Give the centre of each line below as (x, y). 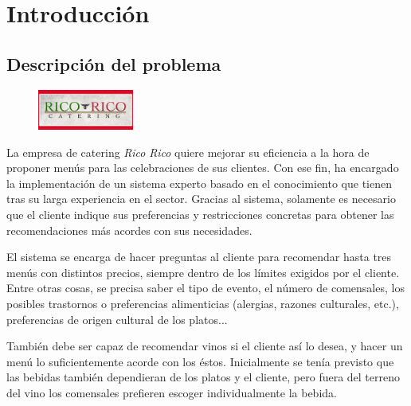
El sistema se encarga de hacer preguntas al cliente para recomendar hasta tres (199, 257)
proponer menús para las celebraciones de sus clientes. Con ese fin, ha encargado (203, 168)
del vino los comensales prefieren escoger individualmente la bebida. (172, 392)
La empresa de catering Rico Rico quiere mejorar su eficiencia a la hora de (188, 152)
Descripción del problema (114, 63)
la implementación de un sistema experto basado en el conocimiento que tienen (200, 183)
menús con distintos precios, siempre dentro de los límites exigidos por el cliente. (203, 272)
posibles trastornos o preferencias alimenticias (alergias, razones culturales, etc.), (203, 303)
